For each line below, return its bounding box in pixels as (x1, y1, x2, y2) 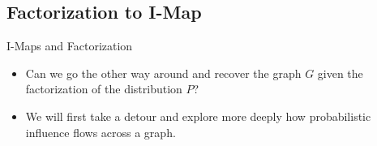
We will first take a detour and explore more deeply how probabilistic (25, 107, 371, 124)
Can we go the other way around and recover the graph (25, 64, 302, 81)
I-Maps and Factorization (6, 37, 133, 54)
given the (317, 64, 363, 81)
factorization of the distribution (25, 80, 182, 97)
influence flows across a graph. (25, 123, 176, 140)
